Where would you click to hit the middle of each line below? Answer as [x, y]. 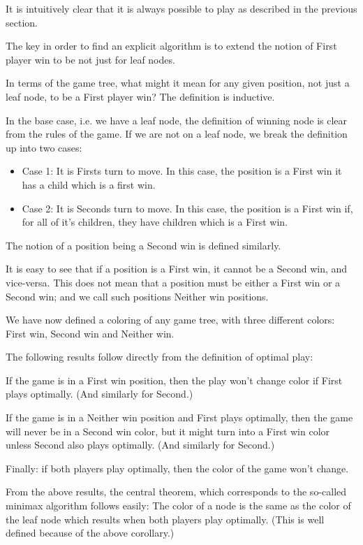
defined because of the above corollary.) [90, 533]
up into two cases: [44, 147]
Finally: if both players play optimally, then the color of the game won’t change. [177, 468]
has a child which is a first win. [89, 184]
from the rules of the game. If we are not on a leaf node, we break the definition [177, 134]
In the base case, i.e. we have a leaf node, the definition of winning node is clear [177, 120]
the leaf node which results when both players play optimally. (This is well [165, 519]
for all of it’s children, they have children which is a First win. [155, 222]
